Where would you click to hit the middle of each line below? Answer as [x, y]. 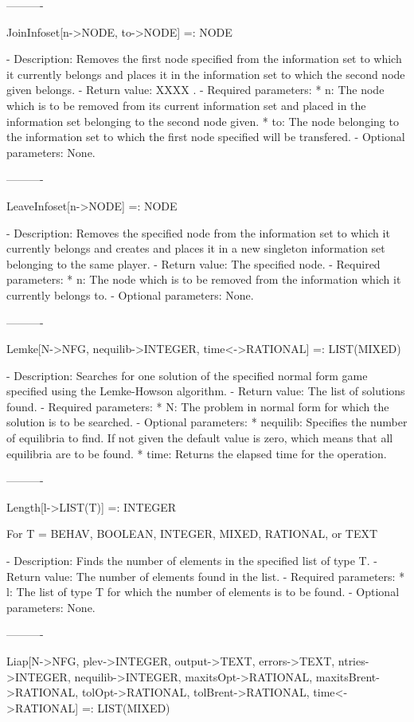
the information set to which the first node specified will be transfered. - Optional [206, 137]
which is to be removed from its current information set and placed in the [186, 105]
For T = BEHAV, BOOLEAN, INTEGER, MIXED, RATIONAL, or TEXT [192, 534]
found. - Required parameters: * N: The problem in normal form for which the [198, 406]
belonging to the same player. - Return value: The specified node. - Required [193, 263]
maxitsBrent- [348, 676]
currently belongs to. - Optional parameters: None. [130, 294]
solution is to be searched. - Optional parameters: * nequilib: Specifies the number [207, 422]
